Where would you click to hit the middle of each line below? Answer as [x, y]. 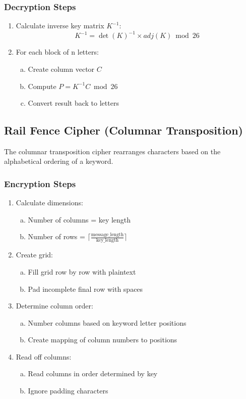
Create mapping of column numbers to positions [103, 340]
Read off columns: [44, 356]
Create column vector [61, 69]
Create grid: [34, 255]
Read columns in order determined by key [93, 373]
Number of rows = [56, 236]
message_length [107, 235]
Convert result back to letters [73, 103]
